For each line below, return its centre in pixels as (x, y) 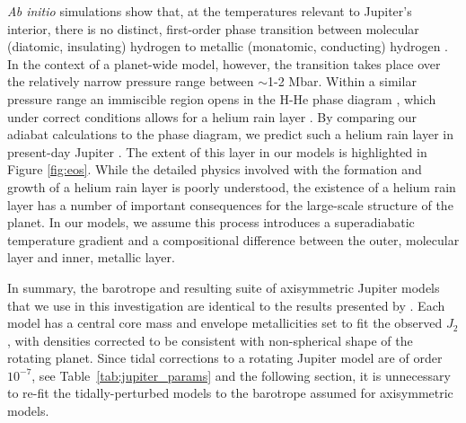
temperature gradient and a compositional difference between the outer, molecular (233, 239)
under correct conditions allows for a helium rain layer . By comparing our (212, 116)
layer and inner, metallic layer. (91, 257)
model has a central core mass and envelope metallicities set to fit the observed (225, 323)
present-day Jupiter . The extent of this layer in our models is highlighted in (217, 151)
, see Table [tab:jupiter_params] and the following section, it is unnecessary (241, 375)
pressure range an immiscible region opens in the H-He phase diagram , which (222, 98)
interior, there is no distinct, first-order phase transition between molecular (213, 28)
